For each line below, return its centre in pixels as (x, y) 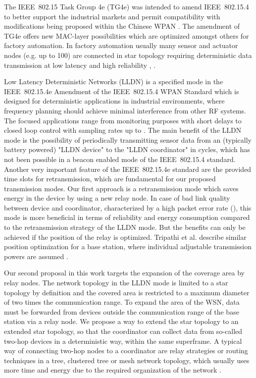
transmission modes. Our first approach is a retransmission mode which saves (121, 188)
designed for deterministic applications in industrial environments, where (114, 101)
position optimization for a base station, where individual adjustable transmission (128, 246)
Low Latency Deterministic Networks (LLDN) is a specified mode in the (114, 81)
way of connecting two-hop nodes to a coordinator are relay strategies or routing (126, 351)
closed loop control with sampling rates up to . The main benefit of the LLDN (123, 130)
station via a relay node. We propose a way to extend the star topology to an (121, 321)
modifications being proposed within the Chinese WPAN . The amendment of (122, 26)
